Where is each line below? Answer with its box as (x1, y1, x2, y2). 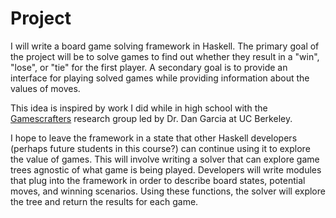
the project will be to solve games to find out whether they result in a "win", (10, 50, 320, 62)
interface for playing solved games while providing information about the (10, 72, 310, 84)
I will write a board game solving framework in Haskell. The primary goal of (10, 40, 320, 52)
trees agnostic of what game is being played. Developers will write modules (10, 163, 322, 176)
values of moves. (10, 82, 81, 94)
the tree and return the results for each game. (10, 195, 199, 207)
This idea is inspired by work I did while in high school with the (10, 102, 268, 114)
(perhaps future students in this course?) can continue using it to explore (10, 142, 311, 154)
